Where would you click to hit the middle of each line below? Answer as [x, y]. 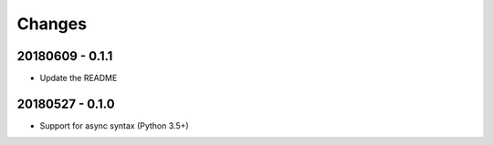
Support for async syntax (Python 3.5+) [114, 125]
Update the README [79, 78]
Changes [52, 24]
